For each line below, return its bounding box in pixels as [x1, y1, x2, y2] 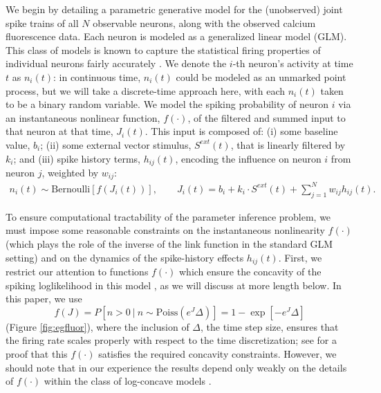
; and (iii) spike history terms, [13, 151, 140, 165]
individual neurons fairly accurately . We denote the [6, 56, 227, 71]
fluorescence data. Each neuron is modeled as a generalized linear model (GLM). [6, 29, 347, 44]
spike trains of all [6, 15, 79, 30]
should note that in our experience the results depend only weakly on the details [6, 360, 347, 374]
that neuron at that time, [6, 124, 113, 138]
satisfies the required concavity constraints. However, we [98, 346, 337, 360]
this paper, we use [6, 291, 82, 306]
